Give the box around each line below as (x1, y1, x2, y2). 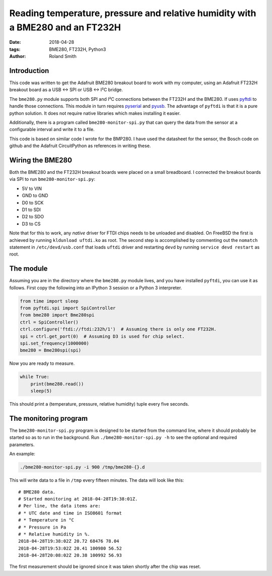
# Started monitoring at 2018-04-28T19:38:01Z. (18, 496, 138, 501)
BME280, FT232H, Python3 (49, 46, 106, 52)
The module (9, 265, 48, 273)
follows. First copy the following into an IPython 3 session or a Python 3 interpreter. (9, 285, 182, 291)
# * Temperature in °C (18, 517, 75, 523)
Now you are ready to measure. (9, 360, 75, 366)
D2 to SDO (22, 214, 44, 220)
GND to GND (22, 193, 48, 199)
